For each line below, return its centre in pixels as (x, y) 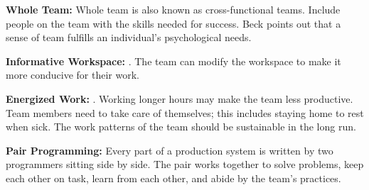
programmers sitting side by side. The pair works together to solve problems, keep (185, 164)
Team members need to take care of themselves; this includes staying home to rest (185, 112)
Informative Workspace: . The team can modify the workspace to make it (173, 61)
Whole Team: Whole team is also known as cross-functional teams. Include (173, 9)
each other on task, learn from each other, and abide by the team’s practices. (173, 178)
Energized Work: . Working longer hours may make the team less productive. (180, 98)
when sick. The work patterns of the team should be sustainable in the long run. (181, 127)
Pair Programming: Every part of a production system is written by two (170, 150)
